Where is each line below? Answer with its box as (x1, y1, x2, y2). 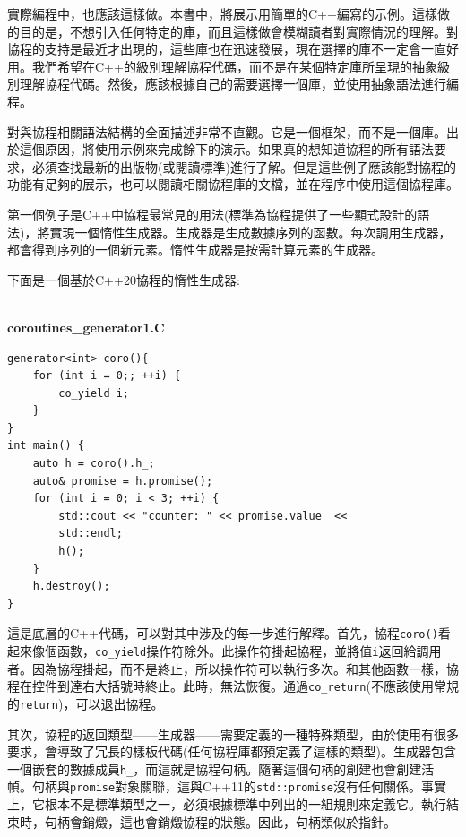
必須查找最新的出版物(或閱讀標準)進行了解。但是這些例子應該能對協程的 (31, 157, 456, 176)
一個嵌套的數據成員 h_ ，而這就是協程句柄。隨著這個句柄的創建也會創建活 (7, 759, 435, 778)
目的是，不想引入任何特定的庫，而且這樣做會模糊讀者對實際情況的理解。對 (19, 22, 459, 40)
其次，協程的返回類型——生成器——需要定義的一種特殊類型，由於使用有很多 (7, 724, 459, 743)
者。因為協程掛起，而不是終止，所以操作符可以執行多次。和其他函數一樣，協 (7, 659, 459, 677)
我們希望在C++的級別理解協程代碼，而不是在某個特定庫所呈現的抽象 (31, 56, 437, 75)
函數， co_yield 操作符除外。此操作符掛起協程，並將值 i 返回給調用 (56, 642, 442, 660)
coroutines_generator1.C (7, 317, 165, 336)
